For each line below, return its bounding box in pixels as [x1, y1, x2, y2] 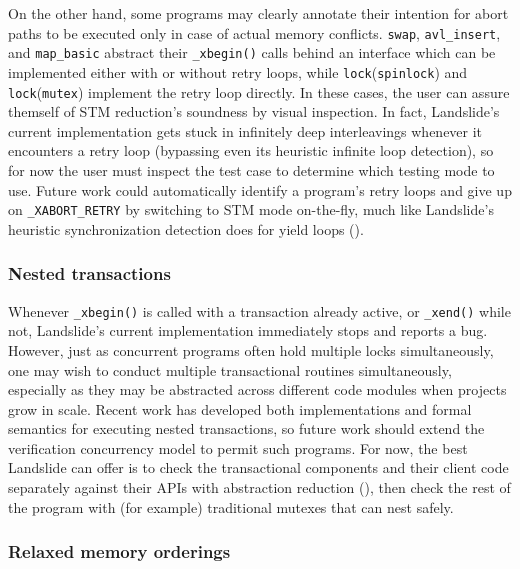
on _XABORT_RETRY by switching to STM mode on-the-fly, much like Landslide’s [8, 199, 494, 220]
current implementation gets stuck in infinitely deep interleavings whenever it [8, 120, 483, 141]
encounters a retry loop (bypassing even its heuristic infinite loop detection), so [8, 140, 494, 161]
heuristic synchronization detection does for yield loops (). [8, 218, 364, 239]
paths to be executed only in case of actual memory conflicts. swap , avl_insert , [8, 22, 501, 43]
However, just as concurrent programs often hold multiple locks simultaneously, [8, 339, 494, 360]
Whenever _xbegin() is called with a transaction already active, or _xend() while [8, 300, 511, 321]
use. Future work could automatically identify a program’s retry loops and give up [8, 179, 512, 200]
